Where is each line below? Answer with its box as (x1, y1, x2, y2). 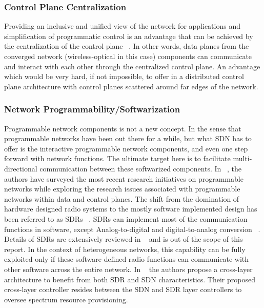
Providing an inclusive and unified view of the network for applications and (4, 21, 240, 31)
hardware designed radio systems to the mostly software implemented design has (4, 203, 257, 214)
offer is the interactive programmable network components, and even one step (4, 143, 248, 153)
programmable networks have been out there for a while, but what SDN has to (4, 133, 252, 144)
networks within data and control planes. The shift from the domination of (4, 193, 239, 204)
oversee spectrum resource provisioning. (4, 294, 128, 304)
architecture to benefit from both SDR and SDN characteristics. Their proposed (4, 274, 255, 284)
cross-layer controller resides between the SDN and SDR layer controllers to (4, 284, 242, 295)
